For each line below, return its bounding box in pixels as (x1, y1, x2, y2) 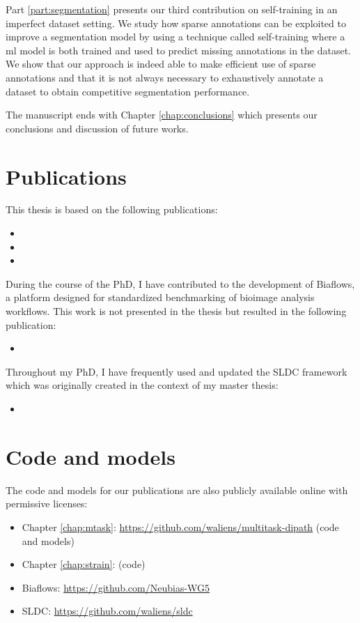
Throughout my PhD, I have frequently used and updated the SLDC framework (6, 364, 347, 378)
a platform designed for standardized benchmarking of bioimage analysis (6, 290, 315, 305)
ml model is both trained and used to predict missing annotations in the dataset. (6, 43, 352, 57)
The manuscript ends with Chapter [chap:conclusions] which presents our (6, 107, 318, 122)
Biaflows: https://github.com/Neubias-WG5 (22, 580, 210, 594)
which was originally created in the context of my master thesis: (6, 378, 279, 392)
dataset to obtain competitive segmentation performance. (6, 84, 250, 98)
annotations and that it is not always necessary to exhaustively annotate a (6, 70, 324, 84)
